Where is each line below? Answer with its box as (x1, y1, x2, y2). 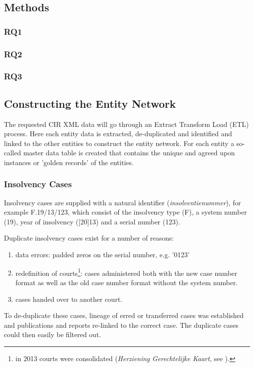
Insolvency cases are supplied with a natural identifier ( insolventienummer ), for (4, 197, 241, 207)
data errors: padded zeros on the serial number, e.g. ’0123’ (15, 249, 190, 260)
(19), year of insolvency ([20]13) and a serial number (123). (4, 216, 180, 226)
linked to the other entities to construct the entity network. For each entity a (4, 138, 234, 148)
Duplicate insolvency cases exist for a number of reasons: (4, 233, 174, 243)
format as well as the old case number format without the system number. (15, 277, 238, 287)
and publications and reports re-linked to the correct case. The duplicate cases (4, 319, 239, 330)
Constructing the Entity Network (4, 96, 176, 111)
